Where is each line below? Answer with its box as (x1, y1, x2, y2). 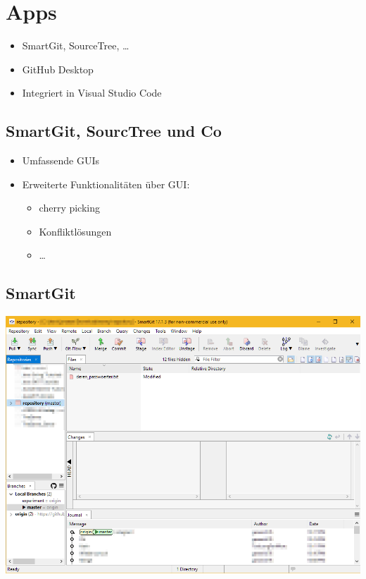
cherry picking (39, 200, 101, 215)
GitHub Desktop (22, 61, 94, 76)
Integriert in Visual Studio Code (22, 85, 162, 100)
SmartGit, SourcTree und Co (6, 120, 222, 142)
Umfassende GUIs (22, 153, 99, 168)
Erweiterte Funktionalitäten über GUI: (22, 176, 190, 191)
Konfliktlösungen (39, 224, 112, 238)
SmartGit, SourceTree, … (22, 38, 130, 53)
